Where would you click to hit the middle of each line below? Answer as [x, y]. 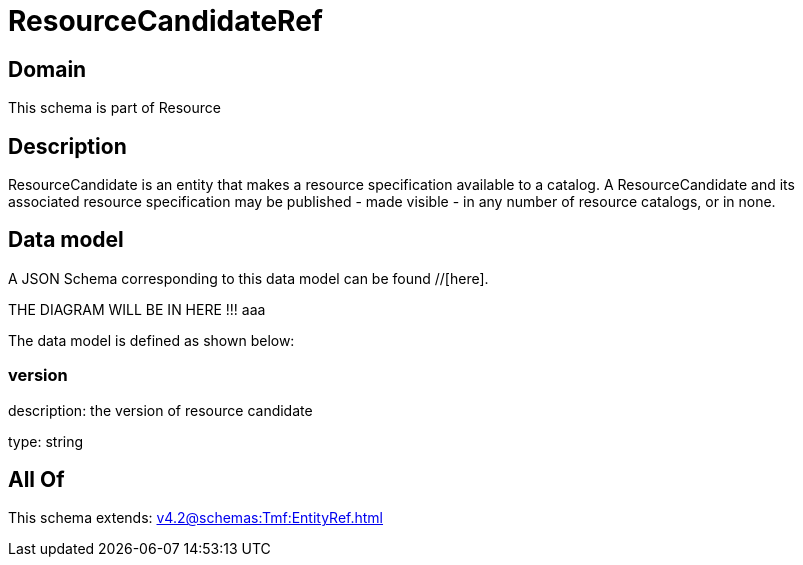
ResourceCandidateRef [165, 21]
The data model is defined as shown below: [151, 340]
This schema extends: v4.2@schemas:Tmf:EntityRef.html [196, 518]
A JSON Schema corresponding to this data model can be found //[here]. [248, 278]
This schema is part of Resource [114, 108]
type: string [46, 441]
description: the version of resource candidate [160, 410]
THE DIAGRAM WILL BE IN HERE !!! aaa [137, 309]
